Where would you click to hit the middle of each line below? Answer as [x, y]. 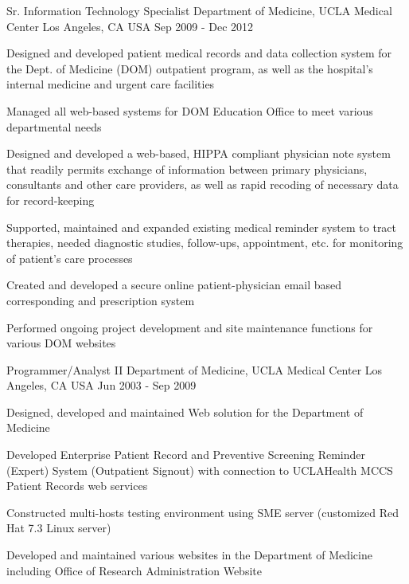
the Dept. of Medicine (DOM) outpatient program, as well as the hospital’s [190, 68]
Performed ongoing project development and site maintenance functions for [190, 327]
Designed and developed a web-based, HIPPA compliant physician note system [199, 153]
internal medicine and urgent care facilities [111, 84]
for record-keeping [51, 200]
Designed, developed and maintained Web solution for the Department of [185, 412]
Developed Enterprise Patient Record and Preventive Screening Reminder [186, 455]
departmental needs [54, 126]
